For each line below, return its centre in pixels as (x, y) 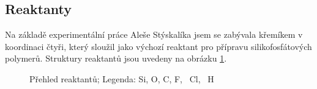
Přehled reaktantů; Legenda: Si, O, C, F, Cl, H (122, 78)
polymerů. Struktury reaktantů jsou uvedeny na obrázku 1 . (116, 58)
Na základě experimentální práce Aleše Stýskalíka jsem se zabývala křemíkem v (154, 34)
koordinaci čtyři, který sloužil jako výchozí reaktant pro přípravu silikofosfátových (158, 46)
